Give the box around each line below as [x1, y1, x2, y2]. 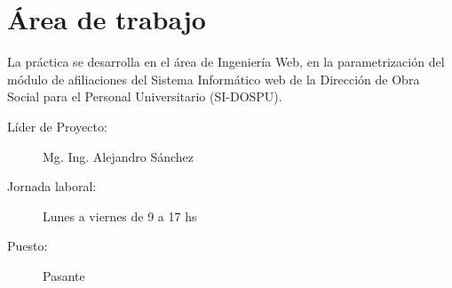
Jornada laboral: [7, 177, 97, 196]
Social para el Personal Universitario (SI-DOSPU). [7, 87, 282, 106]
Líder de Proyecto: [7, 116, 107, 135]
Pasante [43, 266, 85, 284]
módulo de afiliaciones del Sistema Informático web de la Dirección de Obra [7, 69, 420, 88]
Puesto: [7, 236, 48, 255]
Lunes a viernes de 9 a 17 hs [43, 206, 197, 225]
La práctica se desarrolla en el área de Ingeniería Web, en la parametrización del [7, 52, 445, 71]
